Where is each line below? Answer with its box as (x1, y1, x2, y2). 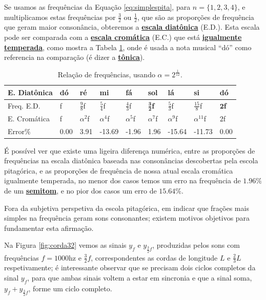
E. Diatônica (8, 87, 53, 97)
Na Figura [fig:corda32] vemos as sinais (4, 240, 127, 250)
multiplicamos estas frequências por (4, 11, 116, 22)
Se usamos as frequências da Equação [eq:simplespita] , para (4, 2, 191, 12)
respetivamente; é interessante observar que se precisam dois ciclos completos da (4, 262, 256, 273)
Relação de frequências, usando (57, 69, 155, 80)
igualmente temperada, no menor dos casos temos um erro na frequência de (4, 175, 241, 186)
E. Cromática (8, 113, 50, 123)
